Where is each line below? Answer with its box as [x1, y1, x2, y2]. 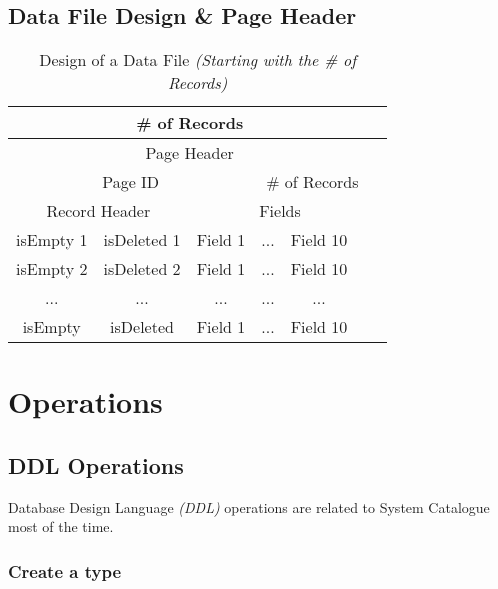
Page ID [102, 170, 160, 194]
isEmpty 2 [16, 257, 88, 281]
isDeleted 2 [103, 257, 181, 281]
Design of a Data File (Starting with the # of [39, 48, 357, 72]
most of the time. [8, 516, 114, 537]
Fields [259, 199, 301, 223]
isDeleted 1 [103, 228, 181, 252]
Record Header [46, 199, 151, 223]
